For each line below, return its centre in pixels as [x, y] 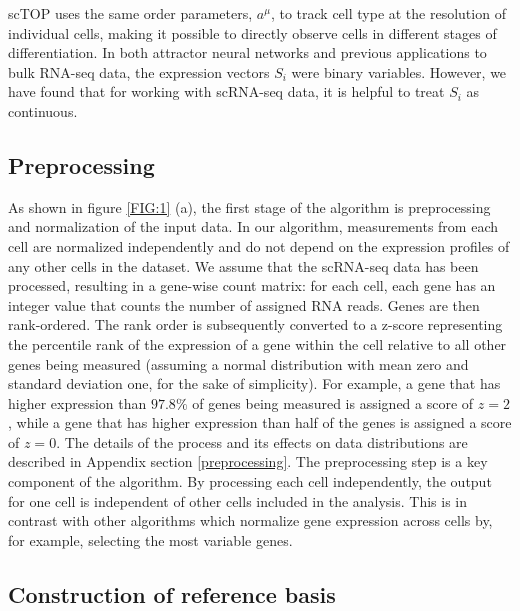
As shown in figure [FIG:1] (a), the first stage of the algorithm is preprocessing [249, 206]
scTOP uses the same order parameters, [130, 13]
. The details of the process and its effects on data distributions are [262, 441]
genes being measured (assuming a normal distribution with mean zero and [238, 363]
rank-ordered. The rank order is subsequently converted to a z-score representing [255, 324]
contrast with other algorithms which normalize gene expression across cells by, [250, 520]
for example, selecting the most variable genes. [150, 539]
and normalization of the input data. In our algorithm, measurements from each [253, 226]
